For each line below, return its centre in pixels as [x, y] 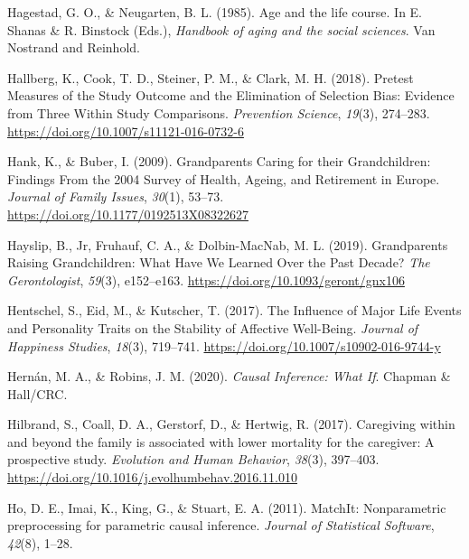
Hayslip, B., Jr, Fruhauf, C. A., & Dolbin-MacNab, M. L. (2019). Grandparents [228, 244]
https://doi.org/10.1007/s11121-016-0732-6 [126, 130]
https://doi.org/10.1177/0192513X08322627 [128, 214]
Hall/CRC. [38, 393]
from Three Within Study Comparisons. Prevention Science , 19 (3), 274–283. [219, 112]
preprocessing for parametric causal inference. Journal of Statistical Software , [221, 525]
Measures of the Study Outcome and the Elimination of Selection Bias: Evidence [231, 95]
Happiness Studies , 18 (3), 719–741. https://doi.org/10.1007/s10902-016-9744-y [224, 345]
